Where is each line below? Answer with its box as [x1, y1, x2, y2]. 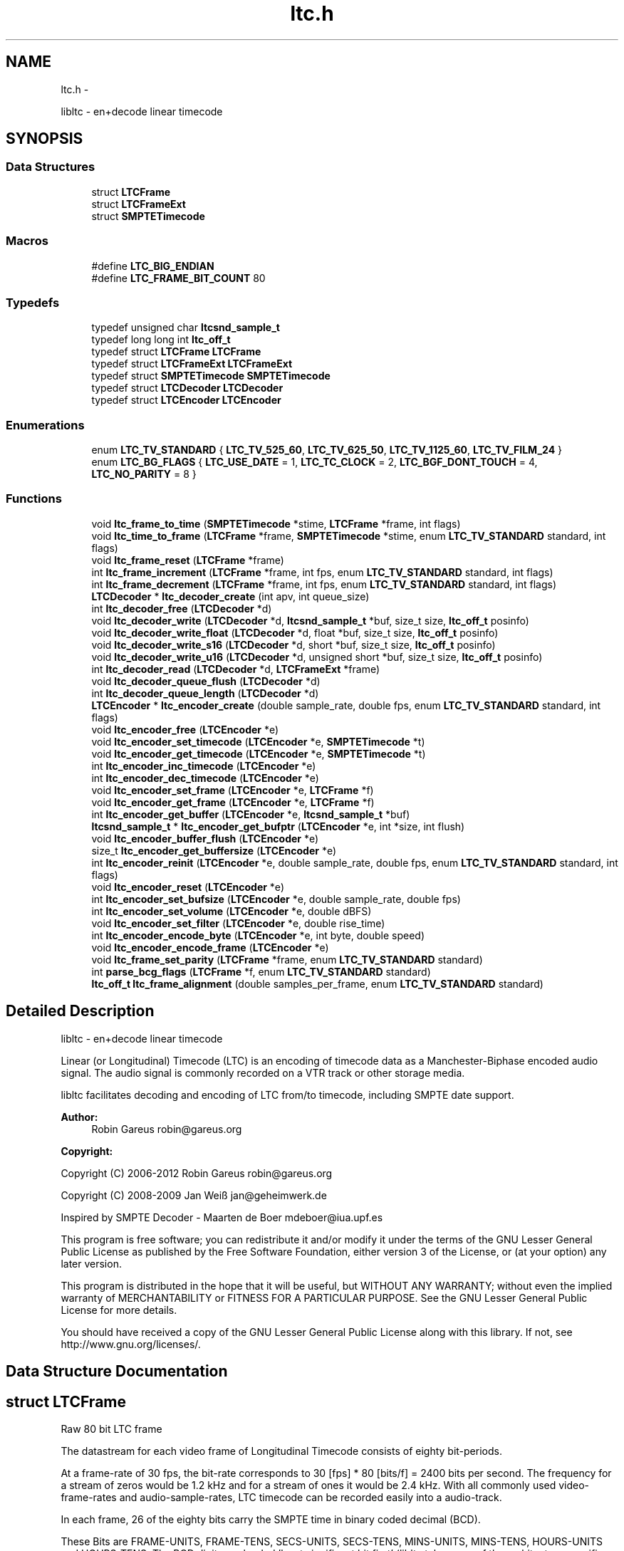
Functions [6, 491, 62, 506]
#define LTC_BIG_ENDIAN [91, 259, 214, 272]
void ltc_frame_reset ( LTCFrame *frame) [91, 553, 284, 566]
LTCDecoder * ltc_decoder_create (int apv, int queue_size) [91, 590, 370, 602]
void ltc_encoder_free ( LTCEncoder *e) [91, 723, 279, 736]
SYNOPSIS [6, 130, 83, 148]
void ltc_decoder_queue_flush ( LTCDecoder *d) [91, 674, 321, 687]
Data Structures [6, 160, 95, 174]
